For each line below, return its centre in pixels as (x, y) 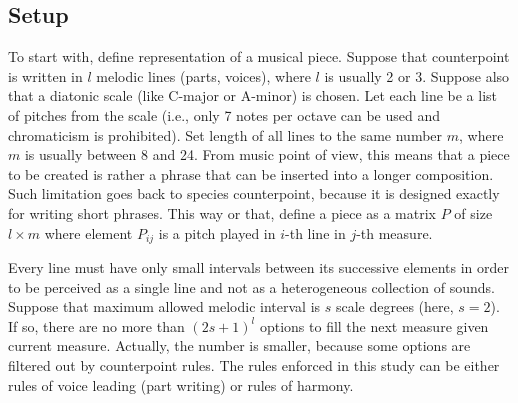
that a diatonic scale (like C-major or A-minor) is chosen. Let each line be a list (253, 95)
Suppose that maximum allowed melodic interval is (164, 306)
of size (473, 212)
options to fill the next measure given (374, 325)
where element (88, 232)
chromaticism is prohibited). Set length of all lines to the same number (225, 134)
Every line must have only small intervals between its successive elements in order (258, 267)
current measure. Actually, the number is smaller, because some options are (239, 345)
